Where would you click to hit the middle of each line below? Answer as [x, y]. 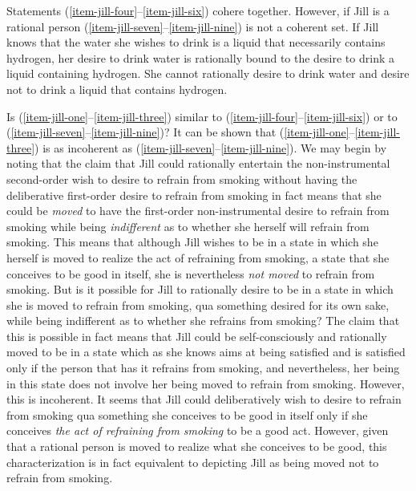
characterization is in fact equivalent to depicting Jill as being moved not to [193, 462]
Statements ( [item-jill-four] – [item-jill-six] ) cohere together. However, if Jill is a [198, 10]
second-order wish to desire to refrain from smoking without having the [182, 179]
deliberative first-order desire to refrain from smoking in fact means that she [194, 195]
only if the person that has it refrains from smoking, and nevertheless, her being [203, 368]
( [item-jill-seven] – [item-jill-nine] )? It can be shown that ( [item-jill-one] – [181, 132]
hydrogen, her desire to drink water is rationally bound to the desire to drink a [200, 57]
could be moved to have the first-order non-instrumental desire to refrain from [198, 211]
